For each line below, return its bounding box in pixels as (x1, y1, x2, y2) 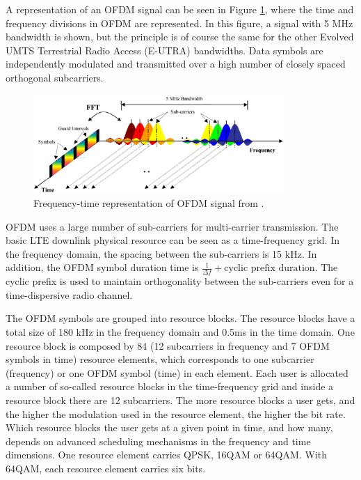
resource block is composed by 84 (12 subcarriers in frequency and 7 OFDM (6, 338, 330, 353)
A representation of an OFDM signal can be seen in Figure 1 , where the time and (6, 2, 354, 16)
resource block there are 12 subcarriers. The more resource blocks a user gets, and (6, 392, 355, 407)
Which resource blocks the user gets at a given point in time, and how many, (6, 420, 333, 435)
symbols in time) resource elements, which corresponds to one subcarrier (6, 352, 314, 366)
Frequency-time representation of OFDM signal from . (33, 195, 264, 210)
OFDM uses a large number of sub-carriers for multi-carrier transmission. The (6, 219, 339, 233)
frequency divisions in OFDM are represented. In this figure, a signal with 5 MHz (6, 15, 353, 30)
